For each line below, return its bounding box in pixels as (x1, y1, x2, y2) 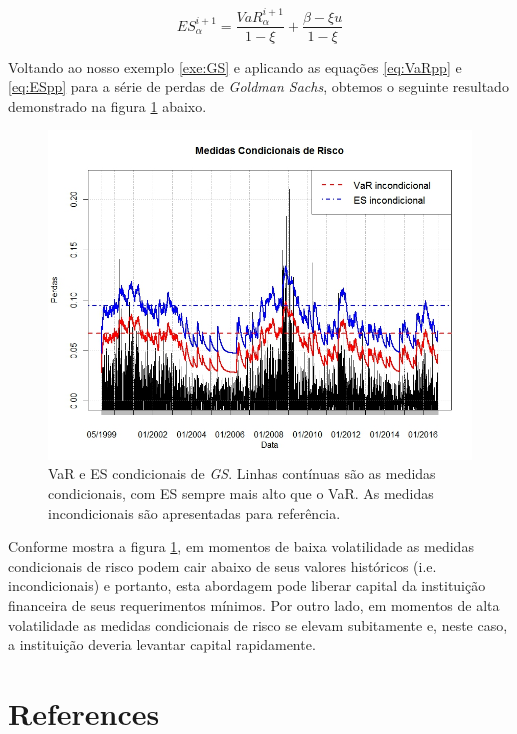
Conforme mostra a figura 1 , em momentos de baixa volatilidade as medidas (8, 536, 474, 557)
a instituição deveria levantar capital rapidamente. (8, 634, 316, 655)
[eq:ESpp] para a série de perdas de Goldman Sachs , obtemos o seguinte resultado (8, 76, 509, 97)
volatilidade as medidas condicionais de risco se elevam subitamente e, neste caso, (8, 614, 508, 635)
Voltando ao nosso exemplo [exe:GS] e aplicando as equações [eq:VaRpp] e (8, 56, 462, 77)
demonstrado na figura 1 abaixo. (8, 95, 207, 116)
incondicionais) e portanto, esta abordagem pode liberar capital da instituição (8, 575, 486, 596)
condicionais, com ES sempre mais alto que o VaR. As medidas (48, 483, 434, 504)
